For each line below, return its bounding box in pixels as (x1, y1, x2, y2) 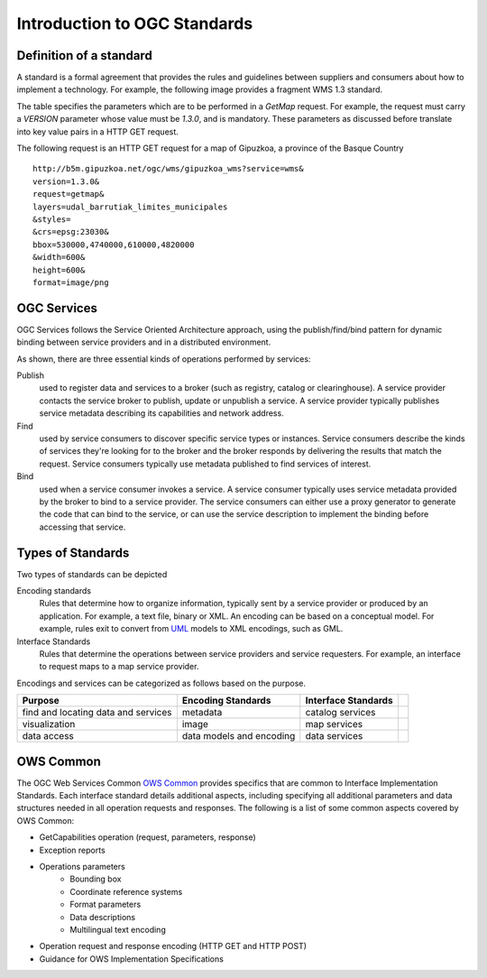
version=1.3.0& (32, 176, 100, 187)
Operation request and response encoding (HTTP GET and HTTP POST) (39, 941, 307, 952)
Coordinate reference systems (69, 886, 183, 897)
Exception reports (39, 844, 106, 855)
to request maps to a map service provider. (39, 661, 199, 672)
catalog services (305, 706, 376, 719)
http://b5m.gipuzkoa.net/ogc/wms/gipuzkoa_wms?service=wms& (32, 163, 304, 174)
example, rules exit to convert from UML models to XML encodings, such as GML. (39, 623, 344, 634)
